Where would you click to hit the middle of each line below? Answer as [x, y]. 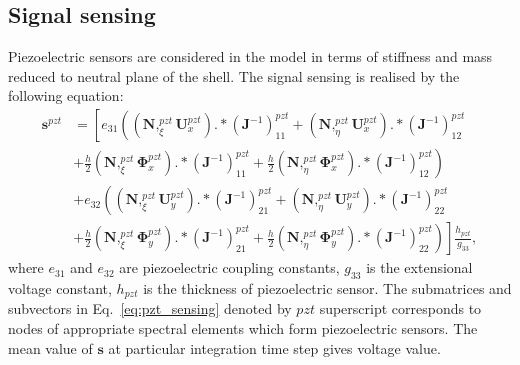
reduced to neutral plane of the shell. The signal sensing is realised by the [234, 75]
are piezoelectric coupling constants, [229, 267]
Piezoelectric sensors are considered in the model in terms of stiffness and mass [250, 56]
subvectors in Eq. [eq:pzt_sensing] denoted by [150, 308]
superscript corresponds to [400, 308]
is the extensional [419, 267]
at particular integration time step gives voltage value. [274, 347]
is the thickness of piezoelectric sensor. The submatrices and [327, 287]
